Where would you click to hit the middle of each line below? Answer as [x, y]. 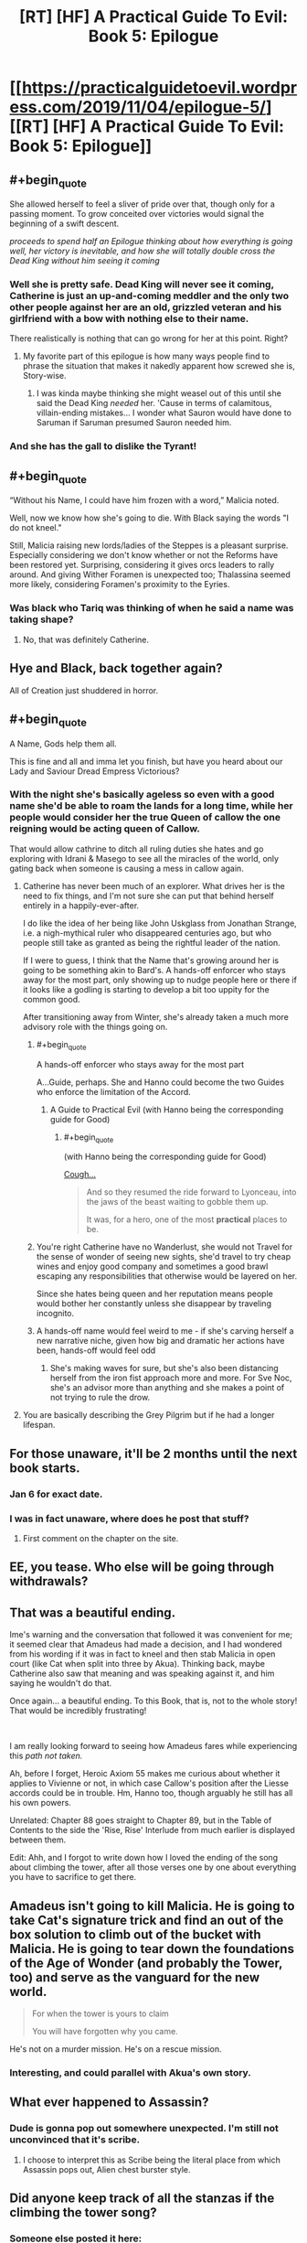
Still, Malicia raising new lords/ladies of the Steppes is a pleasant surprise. [149, 545]
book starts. [45, 1468]
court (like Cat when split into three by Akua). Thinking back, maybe [137, 1664]
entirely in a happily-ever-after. [81, 905]
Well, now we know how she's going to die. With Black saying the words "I [149, 518]
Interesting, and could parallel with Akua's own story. [130, 2072]
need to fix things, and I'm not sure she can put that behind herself [148, 896]
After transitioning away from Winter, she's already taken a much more [156, 1016]
